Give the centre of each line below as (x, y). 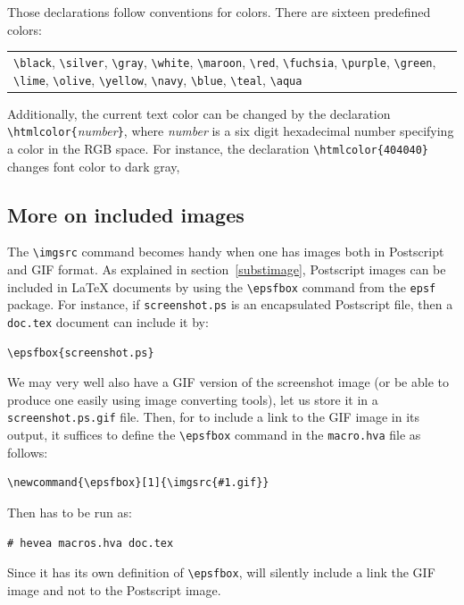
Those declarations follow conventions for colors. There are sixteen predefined (219, 12)
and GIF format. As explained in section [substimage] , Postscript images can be (227, 269)
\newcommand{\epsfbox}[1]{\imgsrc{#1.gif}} (138, 483)
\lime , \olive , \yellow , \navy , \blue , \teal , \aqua (158, 79)
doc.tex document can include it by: (108, 322)
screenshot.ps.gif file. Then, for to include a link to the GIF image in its (213, 417)
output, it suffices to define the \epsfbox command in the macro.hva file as (214, 435)
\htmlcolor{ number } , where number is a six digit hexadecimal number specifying (231, 131)
